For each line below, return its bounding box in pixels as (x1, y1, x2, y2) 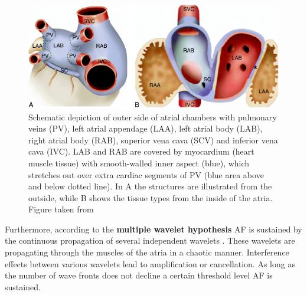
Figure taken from (28, 203, 94, 215)
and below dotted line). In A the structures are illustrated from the (28, 180, 272, 192)
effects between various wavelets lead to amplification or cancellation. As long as (5, 257, 295, 270)
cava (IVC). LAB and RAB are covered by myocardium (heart (28, 145, 254, 158)
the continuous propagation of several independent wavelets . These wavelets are (5, 234, 295, 247)
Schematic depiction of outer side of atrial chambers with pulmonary (28, 110, 277, 123)
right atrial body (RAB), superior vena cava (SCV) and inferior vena (28, 133, 278, 146)
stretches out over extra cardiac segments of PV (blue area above (28, 168, 264, 181)
